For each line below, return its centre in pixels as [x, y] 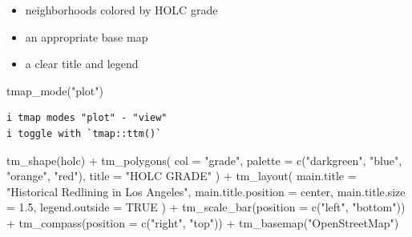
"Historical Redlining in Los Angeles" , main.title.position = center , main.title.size [206, 191]
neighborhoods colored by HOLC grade [121, 10]
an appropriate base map [87, 36]
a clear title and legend [82, 64]
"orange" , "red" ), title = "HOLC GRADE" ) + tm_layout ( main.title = [182, 176]
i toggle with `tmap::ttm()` [84, 133]
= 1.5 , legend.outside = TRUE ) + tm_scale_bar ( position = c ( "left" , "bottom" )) [206, 207]
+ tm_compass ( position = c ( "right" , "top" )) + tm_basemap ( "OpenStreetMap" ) [203, 222]
